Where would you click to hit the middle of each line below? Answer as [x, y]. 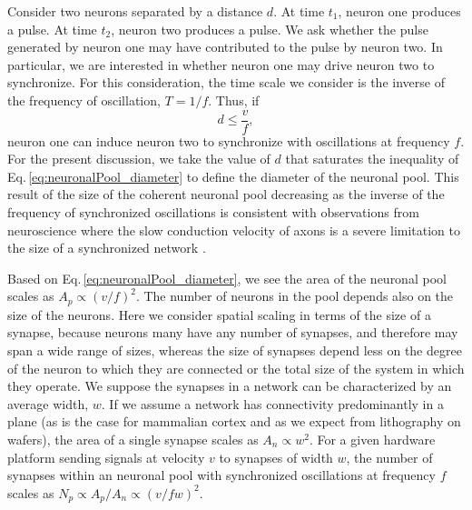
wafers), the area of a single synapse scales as [133, 439]
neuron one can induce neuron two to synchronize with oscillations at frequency [229, 140]
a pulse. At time [52, 29]
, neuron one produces [399, 11]
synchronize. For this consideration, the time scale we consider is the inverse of [226, 82]
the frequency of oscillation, [84, 100]
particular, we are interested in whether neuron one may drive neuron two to [221, 64]
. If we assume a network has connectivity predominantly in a [272, 403]
